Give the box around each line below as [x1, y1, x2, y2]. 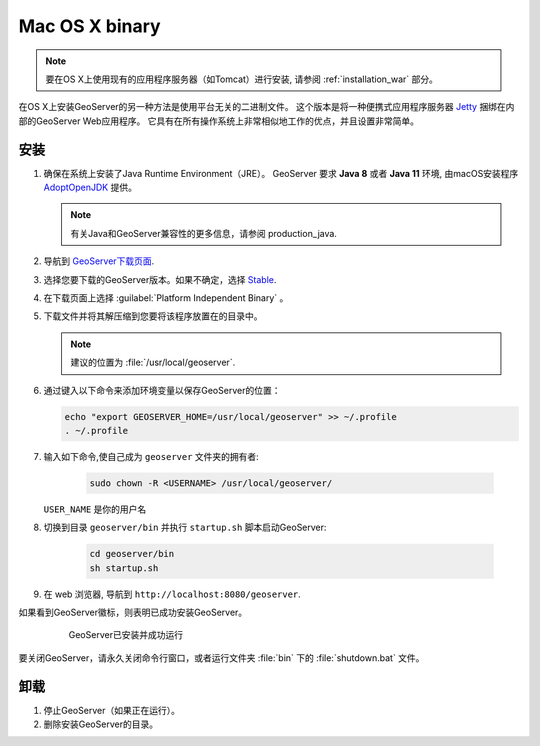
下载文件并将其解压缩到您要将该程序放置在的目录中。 [43, 310, 263, 322]
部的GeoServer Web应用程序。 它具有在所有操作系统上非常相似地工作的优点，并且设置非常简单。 [18, 115, 420, 127]
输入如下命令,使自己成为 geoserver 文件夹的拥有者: [43, 450, 259, 462]
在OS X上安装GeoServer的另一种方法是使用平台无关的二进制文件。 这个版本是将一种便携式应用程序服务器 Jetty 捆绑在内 [18, 101, 515, 113]
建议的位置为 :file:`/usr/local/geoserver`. [70, 356, 236, 369]
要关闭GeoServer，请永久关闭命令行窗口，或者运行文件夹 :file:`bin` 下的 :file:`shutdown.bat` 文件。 [18, 651, 425, 664]
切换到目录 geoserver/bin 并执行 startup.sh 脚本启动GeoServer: [43, 521, 327, 534]
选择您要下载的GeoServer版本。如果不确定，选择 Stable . [43, 273, 277, 285]
